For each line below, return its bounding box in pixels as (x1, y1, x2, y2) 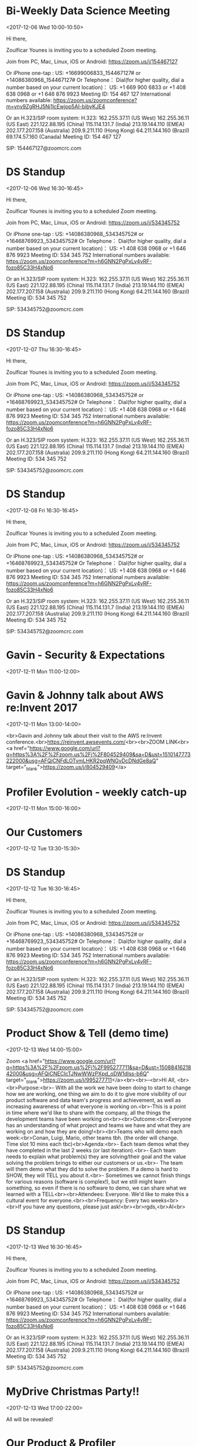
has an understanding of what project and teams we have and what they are (6, 1122, 191, 1129)
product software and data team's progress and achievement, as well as (6, 1096, 181, 1103)
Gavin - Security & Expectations (6, 648, 165, 662)
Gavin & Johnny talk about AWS (6, 688, 164, 702)
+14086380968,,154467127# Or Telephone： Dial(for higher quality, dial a (6, 76, 184, 83)
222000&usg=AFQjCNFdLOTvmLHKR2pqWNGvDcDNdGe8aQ (6, 757, 156, 764)
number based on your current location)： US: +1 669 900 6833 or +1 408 (6, 84, 186, 91)
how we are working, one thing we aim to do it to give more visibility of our (6, 1090, 187, 1097)
